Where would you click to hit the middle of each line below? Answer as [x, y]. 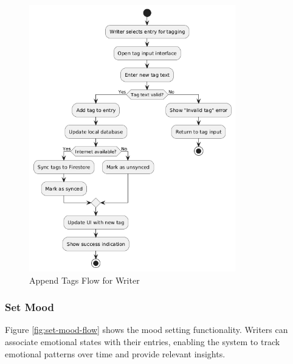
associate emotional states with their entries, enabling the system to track [143, 341]
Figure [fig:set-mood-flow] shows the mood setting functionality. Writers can [146, 330]
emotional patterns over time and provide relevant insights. [115, 353]
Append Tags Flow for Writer [84, 280]
